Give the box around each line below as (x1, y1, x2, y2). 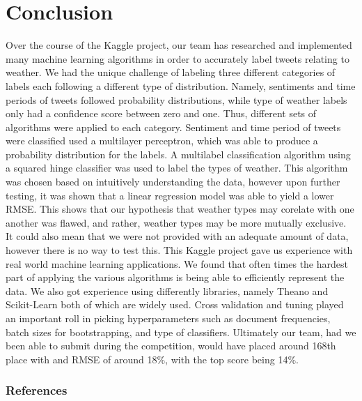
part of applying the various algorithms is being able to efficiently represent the (6, 270, 345, 285)
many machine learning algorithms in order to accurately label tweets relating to (6, 51, 349, 66)
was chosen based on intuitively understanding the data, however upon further (6, 174, 340, 189)
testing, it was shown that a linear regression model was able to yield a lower (6, 188, 334, 202)
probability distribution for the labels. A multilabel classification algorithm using (6, 146, 351, 161)
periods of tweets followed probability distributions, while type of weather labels (6, 92, 347, 107)
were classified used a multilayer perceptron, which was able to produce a (6, 133, 318, 148)
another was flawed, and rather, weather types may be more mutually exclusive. (6, 215, 347, 229)
